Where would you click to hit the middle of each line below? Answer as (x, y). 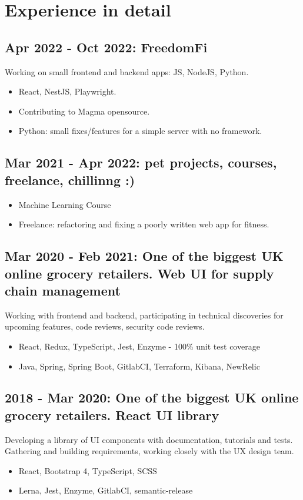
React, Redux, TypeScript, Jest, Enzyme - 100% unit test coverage (139, 346)
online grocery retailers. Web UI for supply (139, 273)
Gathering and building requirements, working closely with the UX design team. (149, 451)
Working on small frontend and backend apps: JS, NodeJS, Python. (127, 71)
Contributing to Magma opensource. (84, 111)
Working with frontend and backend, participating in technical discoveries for (144, 315)
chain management (63, 290)
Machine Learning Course (65, 204)
